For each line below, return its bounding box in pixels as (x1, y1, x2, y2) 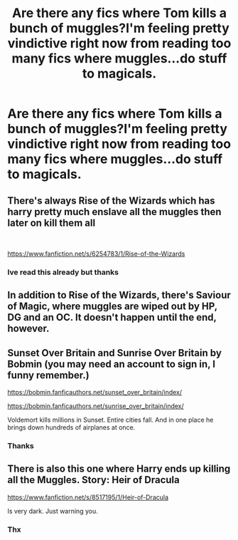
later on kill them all (7, 217, 96, 229)
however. (7, 323, 50, 335)
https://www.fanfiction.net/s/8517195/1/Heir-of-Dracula (7, 493, 169, 502)
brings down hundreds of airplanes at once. (7, 423, 136, 432)
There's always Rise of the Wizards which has (7, 194, 215, 207)
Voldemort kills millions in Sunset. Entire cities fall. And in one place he (7, 415, 214, 425)
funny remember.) (7, 369, 90, 381)
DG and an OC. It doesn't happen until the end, (7, 311, 217, 323)
